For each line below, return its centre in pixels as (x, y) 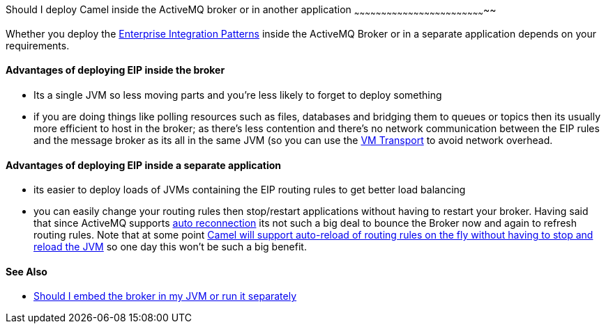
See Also (26, 271)
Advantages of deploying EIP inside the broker (115, 70)
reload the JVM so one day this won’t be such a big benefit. (170, 247)
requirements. (38, 45)
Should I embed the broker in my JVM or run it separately (165, 296)
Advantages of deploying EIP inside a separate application (144, 165)
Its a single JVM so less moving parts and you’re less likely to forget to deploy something (238, 95)
